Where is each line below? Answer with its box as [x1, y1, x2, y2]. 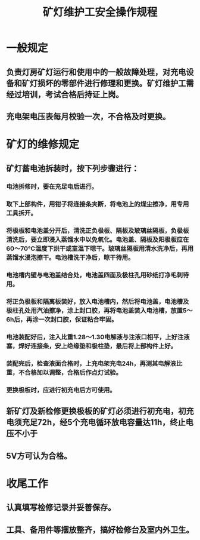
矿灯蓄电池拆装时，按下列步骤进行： [6, 163, 139, 173]
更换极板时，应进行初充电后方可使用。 [6, 386, 116, 394]
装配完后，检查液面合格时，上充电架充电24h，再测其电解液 [6, 360, 177, 367]
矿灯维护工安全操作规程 [42, 5, 158, 19]
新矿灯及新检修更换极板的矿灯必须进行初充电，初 [6, 406, 186, 416]
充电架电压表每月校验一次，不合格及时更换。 [6, 111, 171, 121]
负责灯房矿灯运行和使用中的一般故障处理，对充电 [6, 67, 186, 77]
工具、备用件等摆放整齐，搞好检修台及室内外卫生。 [6, 524, 194, 535]
